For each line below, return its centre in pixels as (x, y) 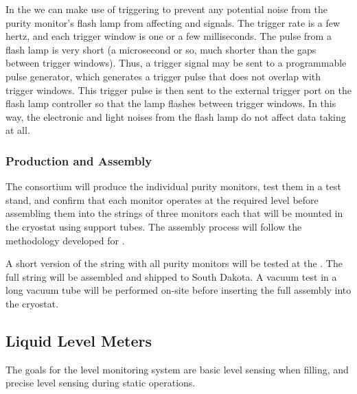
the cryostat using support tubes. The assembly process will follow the (154, 226)
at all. (18, 130)
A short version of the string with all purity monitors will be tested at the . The (174, 263)
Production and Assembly (79, 160)
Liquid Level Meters (79, 340)
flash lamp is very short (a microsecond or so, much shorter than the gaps (161, 49)
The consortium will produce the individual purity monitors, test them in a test (173, 186)
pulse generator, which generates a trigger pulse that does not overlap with (163, 76)
